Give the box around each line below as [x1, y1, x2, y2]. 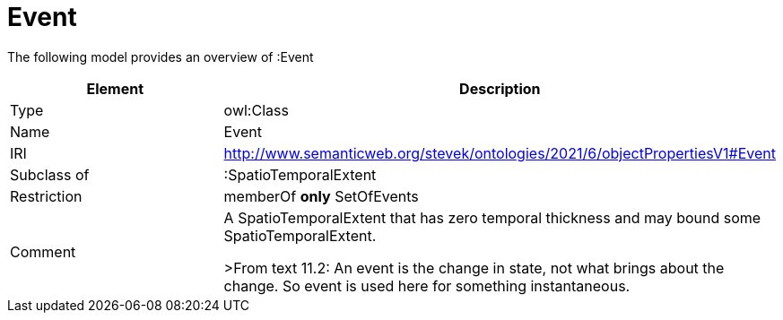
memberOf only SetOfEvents [223, 186, 419, 205]
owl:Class [223, 100, 289, 119]
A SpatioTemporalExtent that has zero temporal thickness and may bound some [223, 208, 761, 227]
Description [459, 79, 541, 98]
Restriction [10, 186, 83, 205]
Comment [10, 242, 76, 261]
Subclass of [10, 165, 90, 184]
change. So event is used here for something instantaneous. [223, 276, 631, 295]
